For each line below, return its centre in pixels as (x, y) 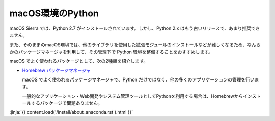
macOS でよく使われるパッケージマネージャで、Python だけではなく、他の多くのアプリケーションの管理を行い (138, 79)
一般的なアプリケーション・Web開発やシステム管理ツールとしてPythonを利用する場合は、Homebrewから (133, 96)
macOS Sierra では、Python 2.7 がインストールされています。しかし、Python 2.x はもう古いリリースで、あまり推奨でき (135, 28)
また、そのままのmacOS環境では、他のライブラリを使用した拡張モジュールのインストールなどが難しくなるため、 (128, 45)
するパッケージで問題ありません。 (67, 103)
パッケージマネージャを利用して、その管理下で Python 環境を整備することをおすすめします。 (116, 52)
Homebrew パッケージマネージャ (57, 70)
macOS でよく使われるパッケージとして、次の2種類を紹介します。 (79, 61)
